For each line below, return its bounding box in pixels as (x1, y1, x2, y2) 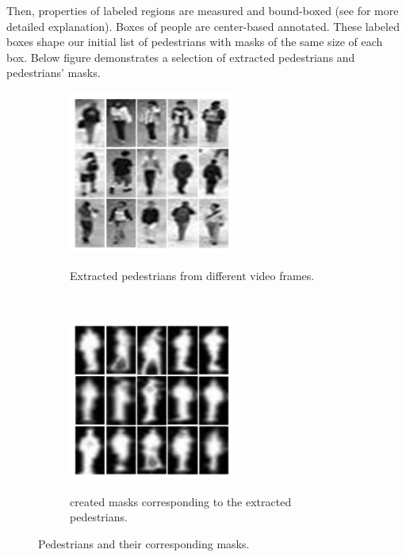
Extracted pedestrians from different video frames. (70, 267, 315, 283)
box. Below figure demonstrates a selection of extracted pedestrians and (6, 48, 355, 65)
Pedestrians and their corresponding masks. (38, 535, 250, 551)
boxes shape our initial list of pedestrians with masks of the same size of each (6, 33, 383, 50)
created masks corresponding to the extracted (70, 493, 292, 509)
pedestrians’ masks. (6, 64, 101, 81)
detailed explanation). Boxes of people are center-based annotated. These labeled (6, 17, 400, 34)
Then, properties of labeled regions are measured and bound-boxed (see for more (6, 2, 399, 18)
